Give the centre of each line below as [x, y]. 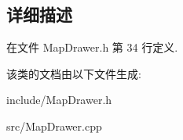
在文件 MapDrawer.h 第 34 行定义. [92, 47]
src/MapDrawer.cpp [54, 126]
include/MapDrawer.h [59, 100]
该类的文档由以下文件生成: [74, 73]
